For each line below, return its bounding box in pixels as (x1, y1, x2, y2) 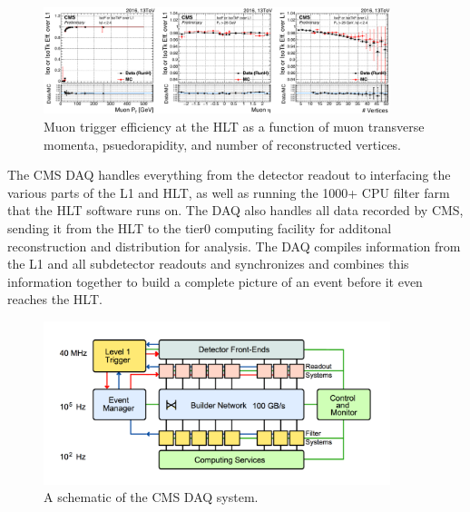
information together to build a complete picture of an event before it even (7, 271, 423, 290)
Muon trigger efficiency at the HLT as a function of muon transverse (44, 116, 425, 135)
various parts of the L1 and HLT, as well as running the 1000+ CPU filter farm (7, 182, 450, 202)
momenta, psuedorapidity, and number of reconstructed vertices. (44, 134, 402, 153)
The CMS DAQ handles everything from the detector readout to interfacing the (7, 165, 451, 184)
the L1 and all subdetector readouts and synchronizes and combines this (7, 254, 409, 273)
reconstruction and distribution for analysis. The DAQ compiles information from (7, 236, 461, 255)
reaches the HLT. (7, 290, 103, 309)
